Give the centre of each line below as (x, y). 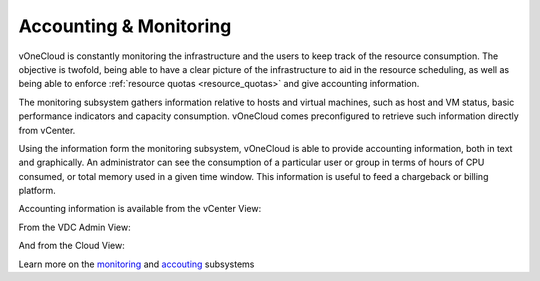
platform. (37, 191)
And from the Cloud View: (71, 246)
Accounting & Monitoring (125, 26)
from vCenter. (47, 130)
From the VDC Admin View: (74, 227)
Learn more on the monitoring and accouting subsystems (136, 264)
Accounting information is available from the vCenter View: (140, 209)
